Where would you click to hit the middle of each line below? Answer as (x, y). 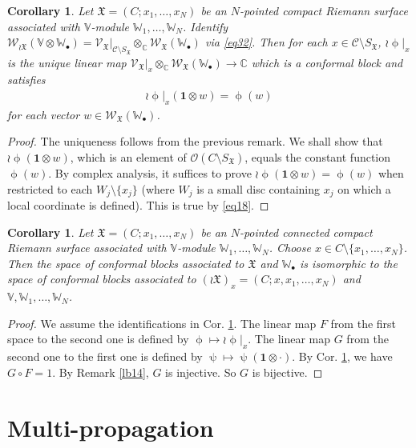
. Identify (205, 26)
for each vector (44, 114)
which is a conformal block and (327, 62)
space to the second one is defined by (98, 339)
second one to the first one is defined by (105, 356)
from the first (363, 323)
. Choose (290, 248)
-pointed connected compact (306, 232)
